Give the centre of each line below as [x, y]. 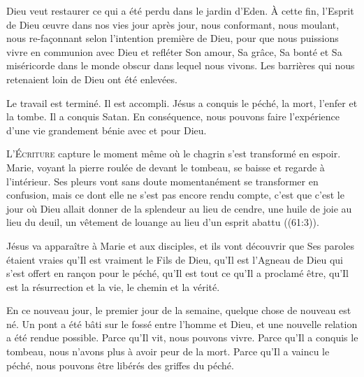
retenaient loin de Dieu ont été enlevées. [92, 79]
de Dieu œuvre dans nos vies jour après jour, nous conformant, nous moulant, [173, 24]
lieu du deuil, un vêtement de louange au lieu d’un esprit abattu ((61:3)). [163, 222]
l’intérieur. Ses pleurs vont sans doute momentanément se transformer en [162, 181]
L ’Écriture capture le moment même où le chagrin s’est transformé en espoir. [174, 154]
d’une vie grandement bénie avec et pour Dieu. [107, 130]
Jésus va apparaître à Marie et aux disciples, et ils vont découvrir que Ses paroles [180, 245]
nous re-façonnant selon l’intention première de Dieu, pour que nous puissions [173, 38]
